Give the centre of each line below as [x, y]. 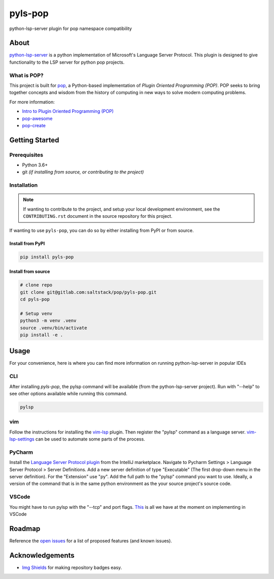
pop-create [34, 125]
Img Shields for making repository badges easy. [72, 567]
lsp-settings [22, 439]
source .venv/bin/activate [54, 328]
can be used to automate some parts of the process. [91, 439]
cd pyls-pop [35, 299]
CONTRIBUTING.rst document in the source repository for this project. [98, 216]
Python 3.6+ [35, 165]
